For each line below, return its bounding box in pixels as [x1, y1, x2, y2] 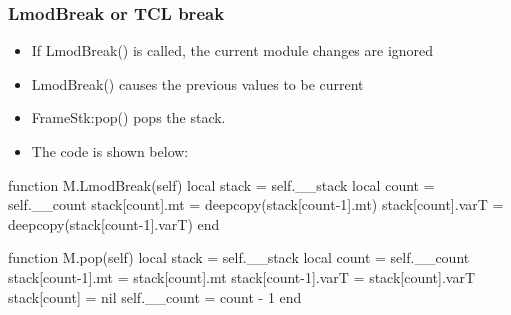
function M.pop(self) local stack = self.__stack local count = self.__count [8, 247, 470, 268]
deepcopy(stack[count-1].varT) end [8, 213, 220, 234]
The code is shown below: [31, 141, 189, 161]
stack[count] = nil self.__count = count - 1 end [8, 286, 302, 307]
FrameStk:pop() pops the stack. [31, 107, 226, 128]
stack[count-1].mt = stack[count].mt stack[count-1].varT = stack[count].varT [8, 266, 476, 287]
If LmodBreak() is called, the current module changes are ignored [31, 40, 434, 61]
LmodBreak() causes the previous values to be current [31, 73, 364, 94]
